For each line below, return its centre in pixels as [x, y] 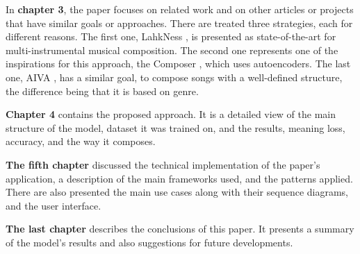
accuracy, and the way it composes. [81, 141]
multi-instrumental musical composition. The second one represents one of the [172, 50]
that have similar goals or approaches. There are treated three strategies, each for [179, 23]
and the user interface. [54, 205]
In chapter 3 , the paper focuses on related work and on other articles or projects [180, 9]
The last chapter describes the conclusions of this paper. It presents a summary [180, 229]
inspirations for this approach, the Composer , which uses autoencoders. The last [178, 63]
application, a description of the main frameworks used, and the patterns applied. [179, 178]
